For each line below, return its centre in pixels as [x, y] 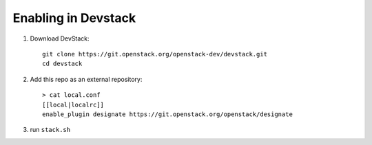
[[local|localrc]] [73, 104]
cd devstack [62, 64]
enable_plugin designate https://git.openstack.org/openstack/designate [167, 114]
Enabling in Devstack [74, 18]
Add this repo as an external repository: [86, 79]
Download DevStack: [60, 38]
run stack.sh [50, 130]
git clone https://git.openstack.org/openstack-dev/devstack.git [155, 54]
